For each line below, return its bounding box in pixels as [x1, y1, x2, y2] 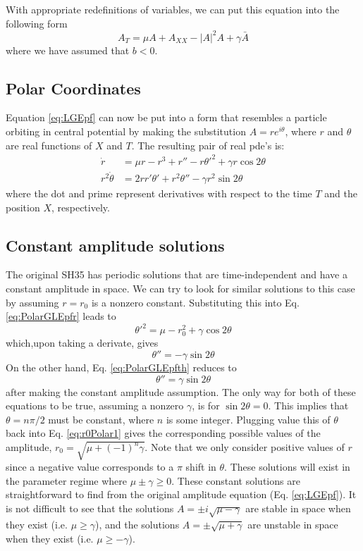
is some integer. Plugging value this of [166, 411, 331, 426]
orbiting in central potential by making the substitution [6, 124, 246, 139]
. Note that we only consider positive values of [144, 440, 345, 454]
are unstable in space [247, 516, 338, 531]
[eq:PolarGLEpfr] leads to [6, 309, 116, 323]
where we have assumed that [6, 42, 130, 57]
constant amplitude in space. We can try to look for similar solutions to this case [6, 281, 355, 296]
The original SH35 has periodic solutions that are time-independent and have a [6, 267, 347, 282]
